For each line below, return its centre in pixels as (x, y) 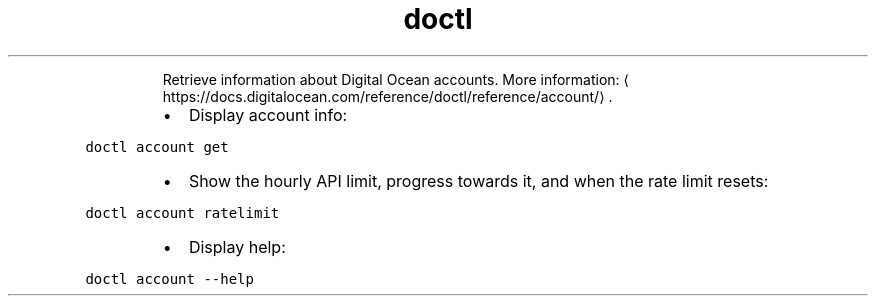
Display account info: (268, 114)
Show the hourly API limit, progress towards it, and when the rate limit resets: (478, 180)
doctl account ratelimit (182, 212)
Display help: (237, 246)
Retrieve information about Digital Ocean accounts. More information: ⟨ (396, 79)
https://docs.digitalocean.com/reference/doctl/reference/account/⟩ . (387, 96)
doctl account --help (169, 278)
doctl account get (157, 146)
